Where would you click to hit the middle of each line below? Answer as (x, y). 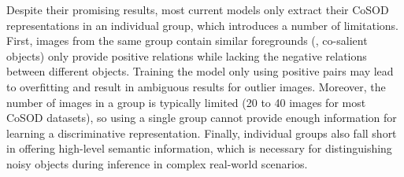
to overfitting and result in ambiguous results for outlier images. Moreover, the (196, 86)
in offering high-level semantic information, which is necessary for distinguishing (199, 148)
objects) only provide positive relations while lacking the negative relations (187, 55)
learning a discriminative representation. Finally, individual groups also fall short (202, 133)
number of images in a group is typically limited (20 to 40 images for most (186, 102)
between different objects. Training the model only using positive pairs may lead (200, 71)
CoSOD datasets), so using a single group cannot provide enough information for (202, 118)
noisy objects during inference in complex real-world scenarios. (157, 163)
